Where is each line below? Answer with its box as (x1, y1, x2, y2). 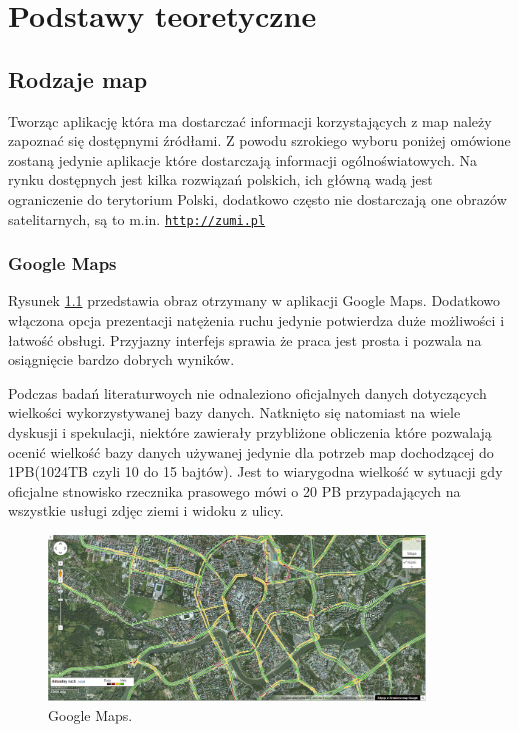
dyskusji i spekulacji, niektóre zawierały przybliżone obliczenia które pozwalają (8, 421, 492, 442)
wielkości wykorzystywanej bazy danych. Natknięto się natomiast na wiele (8, 402, 461, 423)
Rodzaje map (8, 63, 148, 94)
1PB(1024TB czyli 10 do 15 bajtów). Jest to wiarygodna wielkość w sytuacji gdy (8, 461, 503, 482)
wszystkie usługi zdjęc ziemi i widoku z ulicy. (8, 500, 284, 521)
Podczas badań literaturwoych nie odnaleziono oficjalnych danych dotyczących (8, 382, 487, 403)
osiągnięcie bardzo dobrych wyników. (8, 349, 235, 370)
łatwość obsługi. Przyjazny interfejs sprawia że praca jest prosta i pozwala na (8, 329, 482, 350)
